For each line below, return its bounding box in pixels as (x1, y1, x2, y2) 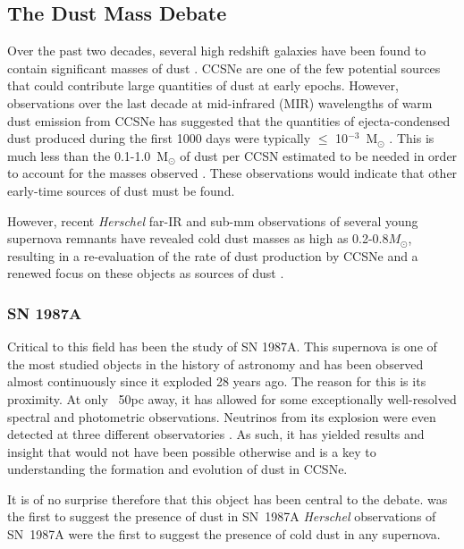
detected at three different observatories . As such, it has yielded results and (7, 425, 425, 443)
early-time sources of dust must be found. (7, 181, 235, 199)
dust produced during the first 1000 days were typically (7, 129, 311, 148)
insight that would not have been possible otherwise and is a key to (7, 442, 376, 460)
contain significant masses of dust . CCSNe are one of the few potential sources (7, 58, 441, 77)
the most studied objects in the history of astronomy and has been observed (7, 354, 424, 373)
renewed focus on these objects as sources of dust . (7, 264, 284, 283)
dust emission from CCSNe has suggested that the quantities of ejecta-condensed (7, 111, 451, 130)
